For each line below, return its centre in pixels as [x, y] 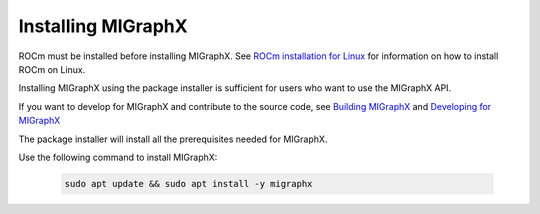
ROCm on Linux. [52, 69]
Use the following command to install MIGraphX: [118, 157]
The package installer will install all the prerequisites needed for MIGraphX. [173, 139]
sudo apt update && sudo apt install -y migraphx [188, 183]
